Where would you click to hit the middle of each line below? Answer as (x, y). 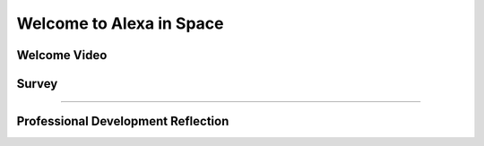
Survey (37, 84)
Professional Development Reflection (123, 121)
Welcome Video (62, 55)
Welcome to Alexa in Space (120, 23)
